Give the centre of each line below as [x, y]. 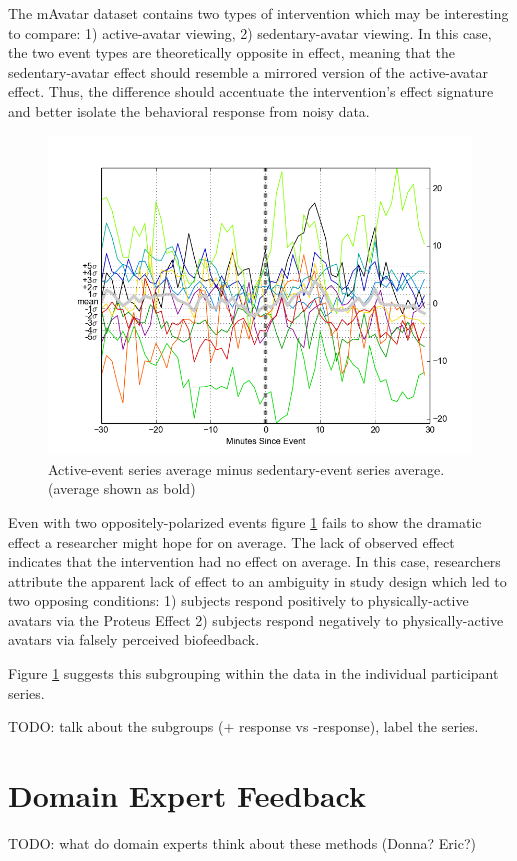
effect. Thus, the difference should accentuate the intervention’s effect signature [251, 91]
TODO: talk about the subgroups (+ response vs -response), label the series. [243, 726]
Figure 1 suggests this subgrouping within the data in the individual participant [253, 673]
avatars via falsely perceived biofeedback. [134, 639]
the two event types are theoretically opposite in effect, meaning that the [232, 52]
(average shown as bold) [122, 488]
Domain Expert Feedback [187, 795]
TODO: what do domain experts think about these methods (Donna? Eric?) [242, 842]
